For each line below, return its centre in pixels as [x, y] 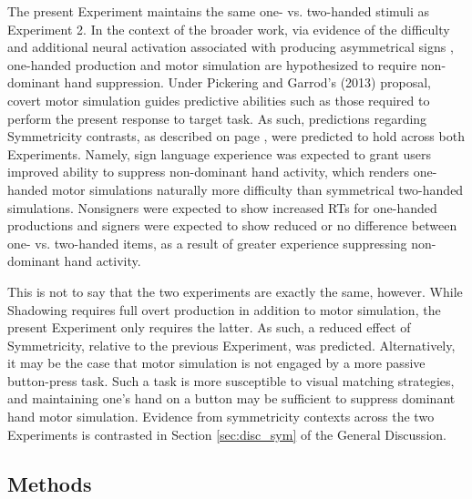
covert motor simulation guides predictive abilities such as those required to [219, 100]
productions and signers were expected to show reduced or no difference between [232, 225]
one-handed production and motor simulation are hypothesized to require [212, 64]
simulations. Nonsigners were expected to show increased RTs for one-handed [222, 207]
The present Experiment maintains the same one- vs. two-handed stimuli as [219, 11]
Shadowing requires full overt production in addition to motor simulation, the [224, 309]
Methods [50, 483]
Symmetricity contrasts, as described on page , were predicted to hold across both [236, 136]
